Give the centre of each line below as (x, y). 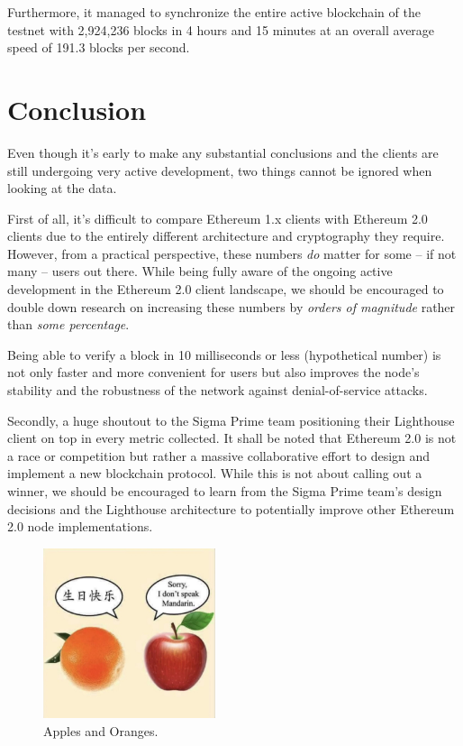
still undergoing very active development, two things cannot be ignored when (220, 170)
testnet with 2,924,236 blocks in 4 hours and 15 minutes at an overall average (221, 29)
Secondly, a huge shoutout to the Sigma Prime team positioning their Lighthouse (231, 420)
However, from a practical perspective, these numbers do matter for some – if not (232, 253)
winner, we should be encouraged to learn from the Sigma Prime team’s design (225, 491)
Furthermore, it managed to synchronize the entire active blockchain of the (214, 12)
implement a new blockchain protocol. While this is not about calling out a (215, 473)
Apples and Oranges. (101, 730)
